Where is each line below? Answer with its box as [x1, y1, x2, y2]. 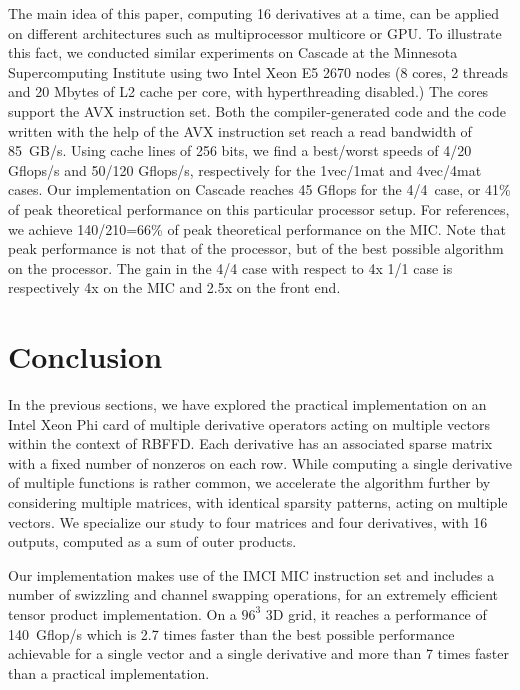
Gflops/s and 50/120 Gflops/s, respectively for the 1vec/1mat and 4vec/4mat [8, 159, 482, 180]
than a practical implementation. [8, 662, 210, 683]
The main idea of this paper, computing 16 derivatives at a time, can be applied [8, 3, 500, 23]
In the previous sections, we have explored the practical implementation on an [8, 394, 487, 415]
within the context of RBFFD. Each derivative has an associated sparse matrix [8, 433, 493, 454]
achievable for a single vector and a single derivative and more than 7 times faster [8, 643, 509, 664]
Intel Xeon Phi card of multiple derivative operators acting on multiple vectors [8, 413, 490, 434]
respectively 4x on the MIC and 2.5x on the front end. [8, 277, 341, 298]
